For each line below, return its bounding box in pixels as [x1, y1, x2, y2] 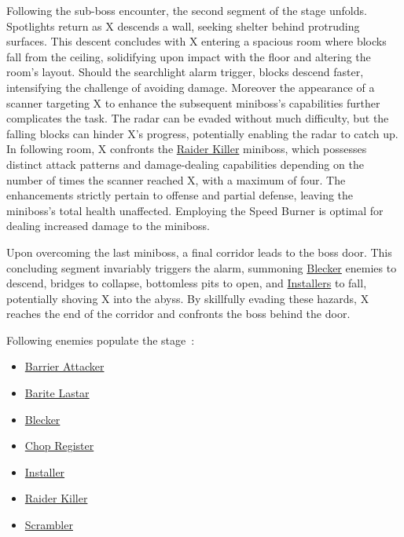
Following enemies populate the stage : [6, 331, 195, 348]
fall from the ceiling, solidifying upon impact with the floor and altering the [6, 48, 371, 64]
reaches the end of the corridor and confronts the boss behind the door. [6, 305, 351, 322]
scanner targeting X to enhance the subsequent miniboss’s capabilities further [6, 94, 380, 111]
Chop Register [24, 437, 94, 454]
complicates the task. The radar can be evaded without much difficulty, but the [6, 110, 389, 126]
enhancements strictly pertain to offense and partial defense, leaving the [6, 187, 354, 203]
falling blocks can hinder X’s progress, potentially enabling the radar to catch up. [6, 125, 398, 141]
